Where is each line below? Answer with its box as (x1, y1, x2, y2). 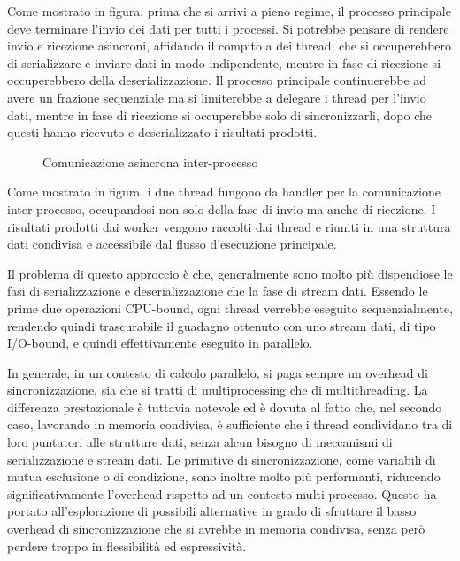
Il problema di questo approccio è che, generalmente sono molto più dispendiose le (7, 264, 453, 282)
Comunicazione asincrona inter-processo (42, 152, 258, 171)
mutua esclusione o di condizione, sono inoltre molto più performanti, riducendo (7, 467, 441, 486)
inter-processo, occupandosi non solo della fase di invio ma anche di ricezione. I (7, 199, 436, 218)
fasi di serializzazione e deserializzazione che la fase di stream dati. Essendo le (7, 281, 428, 300)
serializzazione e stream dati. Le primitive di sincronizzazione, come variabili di (7, 450, 436, 468)
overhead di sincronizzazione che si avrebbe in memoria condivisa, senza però (7, 519, 425, 538)
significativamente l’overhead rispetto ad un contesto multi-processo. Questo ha (7, 484, 437, 503)
